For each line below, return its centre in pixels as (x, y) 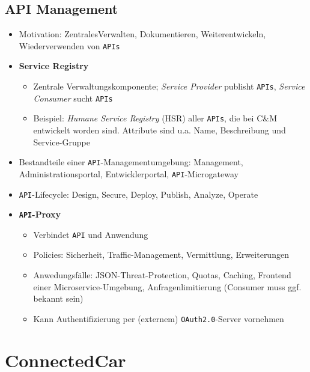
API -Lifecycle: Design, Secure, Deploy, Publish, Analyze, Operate (138, 194)
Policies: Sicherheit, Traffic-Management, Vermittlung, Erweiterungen (161, 255)
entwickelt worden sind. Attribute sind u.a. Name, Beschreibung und (160, 130)
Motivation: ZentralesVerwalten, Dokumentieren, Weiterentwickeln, (142, 34)
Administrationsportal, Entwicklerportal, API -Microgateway (129, 173)
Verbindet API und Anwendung (91, 234)
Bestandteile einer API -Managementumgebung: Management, (131, 162)
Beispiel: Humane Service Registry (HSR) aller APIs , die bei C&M (155, 118)
